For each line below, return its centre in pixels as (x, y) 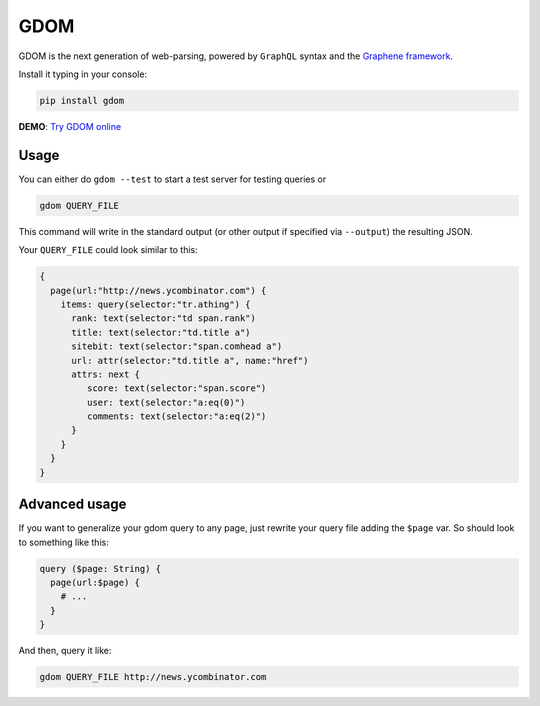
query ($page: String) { (100, 568)
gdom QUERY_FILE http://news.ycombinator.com (153, 677)
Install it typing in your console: (83, 74)
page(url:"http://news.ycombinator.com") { (158, 290)
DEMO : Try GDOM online (70, 126)
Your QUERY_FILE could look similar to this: (108, 250)
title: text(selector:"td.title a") (161, 332)
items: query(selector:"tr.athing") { (155, 304)
